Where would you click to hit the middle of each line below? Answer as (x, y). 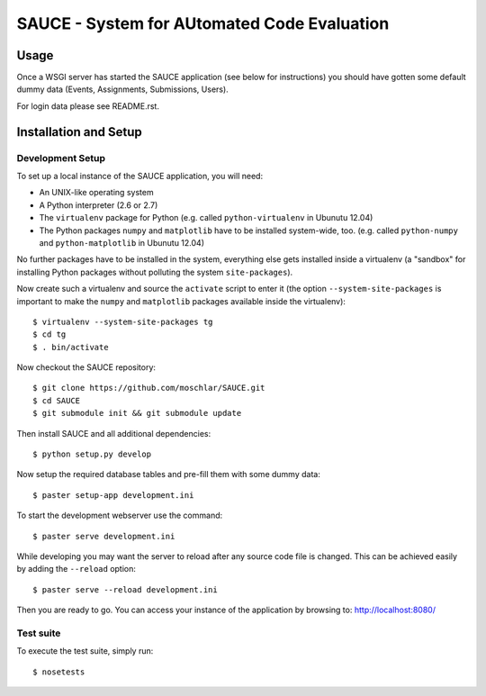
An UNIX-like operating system (96, 193)
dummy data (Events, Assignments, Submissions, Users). (122, 89)
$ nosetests (59, 672)
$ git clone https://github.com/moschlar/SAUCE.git (149, 388)
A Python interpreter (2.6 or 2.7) (99, 205)
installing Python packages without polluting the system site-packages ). (155, 272)
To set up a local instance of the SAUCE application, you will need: (140, 176)
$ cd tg (49, 334)
